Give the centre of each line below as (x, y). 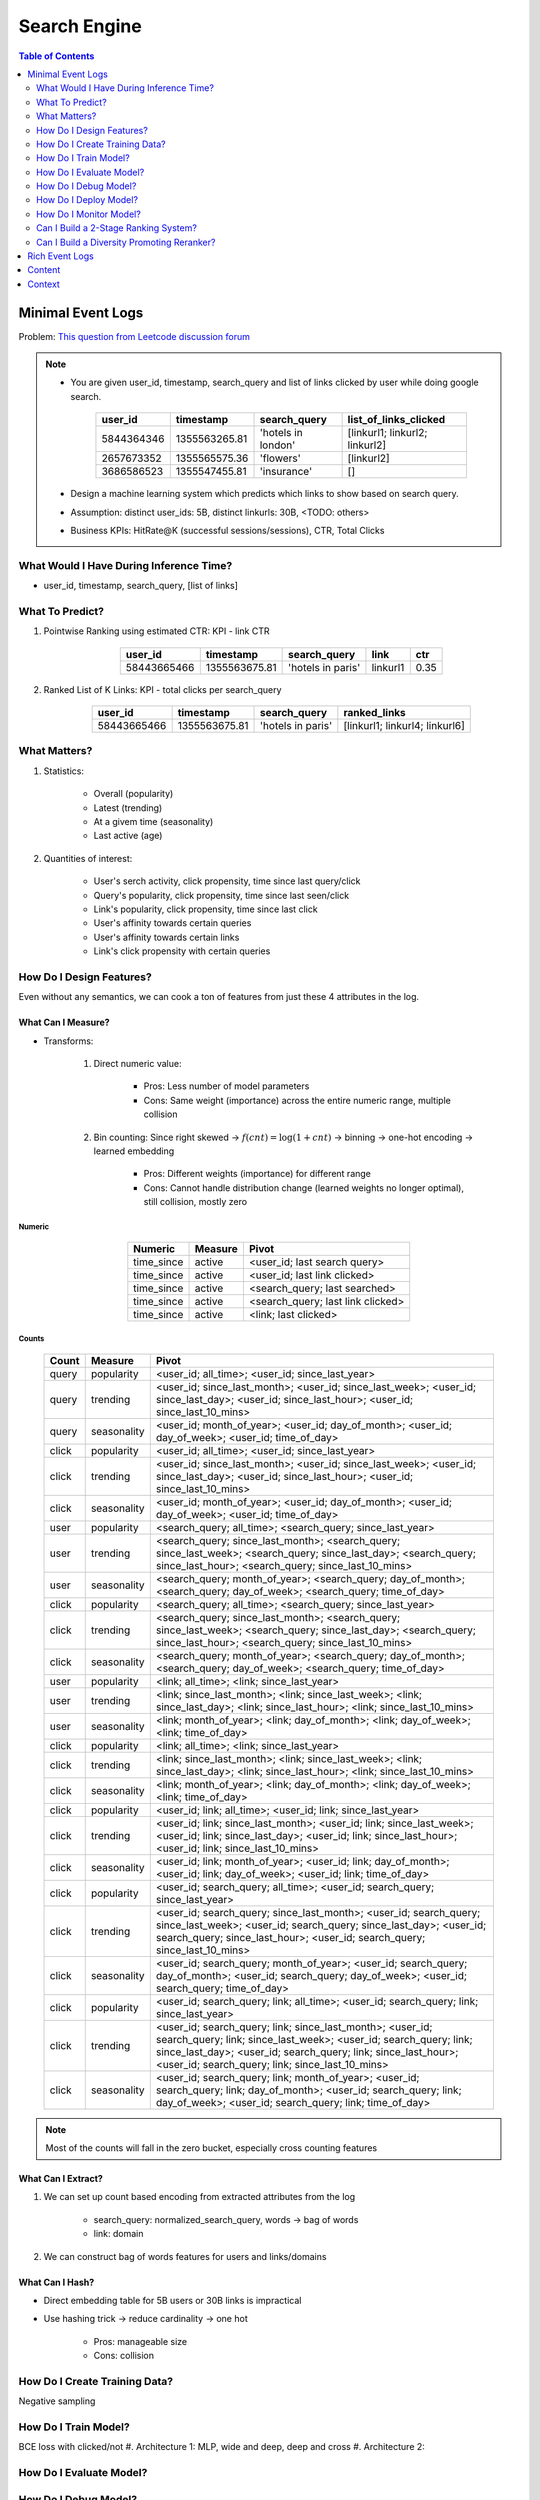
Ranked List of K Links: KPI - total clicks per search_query (162, 689)
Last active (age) (128, 836)
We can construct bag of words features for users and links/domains (185, 2256)
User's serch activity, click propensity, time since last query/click (227, 881)
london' (277, 445)
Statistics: (64, 771)
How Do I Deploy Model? (87, 200)
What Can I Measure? (64, 1022)
